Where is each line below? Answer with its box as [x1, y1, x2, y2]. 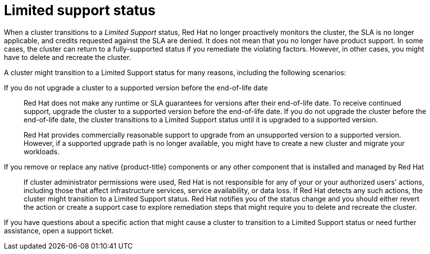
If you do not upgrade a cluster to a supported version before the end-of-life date [4, 83, 268, 92]
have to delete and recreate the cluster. [4, 53, 131, 61]
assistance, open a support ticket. [4, 226, 114, 235]
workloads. [24, 147, 60, 156]
